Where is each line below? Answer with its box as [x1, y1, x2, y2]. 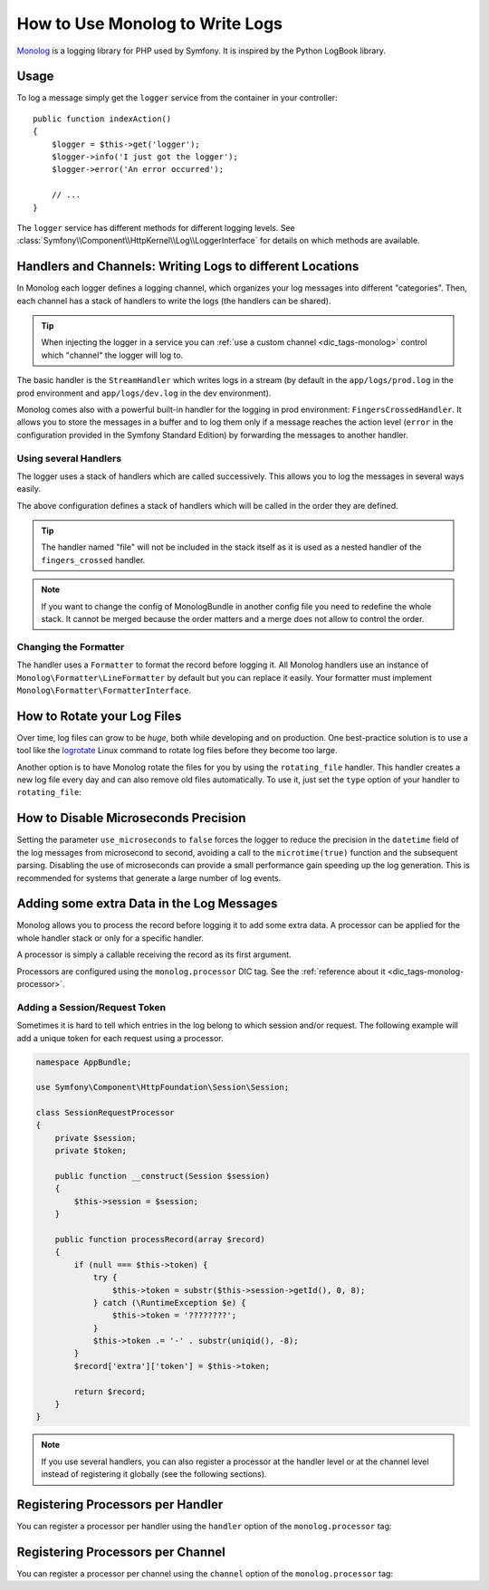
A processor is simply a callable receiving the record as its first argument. [16, 949, 292, 960]
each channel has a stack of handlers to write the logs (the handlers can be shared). [16, 295, 331, 306]
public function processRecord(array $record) [54, 1234, 266, 1244]
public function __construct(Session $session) [54, 1171, 271, 1182]
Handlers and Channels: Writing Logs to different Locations [16, 259, 360, 274]
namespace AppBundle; [35, 1057, 132, 1068]
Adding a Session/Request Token [16, 1001, 167, 1013]
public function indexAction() [33, 113, 172, 124]
